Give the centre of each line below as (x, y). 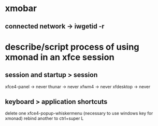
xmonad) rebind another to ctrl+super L (44, 118)
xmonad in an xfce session (60, 57)
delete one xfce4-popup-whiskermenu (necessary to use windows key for (79, 113)
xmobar (21, 8)
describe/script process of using (72, 47)
